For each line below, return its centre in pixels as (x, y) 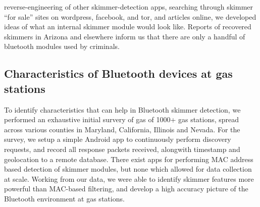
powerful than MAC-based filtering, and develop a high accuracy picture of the (126, 189)
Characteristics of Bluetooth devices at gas (118, 73)
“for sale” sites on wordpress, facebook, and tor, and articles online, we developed (130, 16)
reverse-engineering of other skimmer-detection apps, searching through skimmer (129, 7)
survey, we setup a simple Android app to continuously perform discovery (118, 139)
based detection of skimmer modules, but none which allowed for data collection (128, 169)
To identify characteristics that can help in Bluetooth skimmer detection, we (122, 109)
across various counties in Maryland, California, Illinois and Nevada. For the (122, 129)
